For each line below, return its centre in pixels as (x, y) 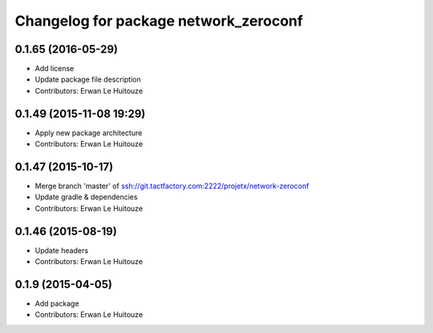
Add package (57, 303)
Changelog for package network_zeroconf (159, 21)
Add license (55, 69)
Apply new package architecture (89, 133)
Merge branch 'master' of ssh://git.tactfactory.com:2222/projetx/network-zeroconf (172, 186)
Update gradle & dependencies (86, 197)
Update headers (61, 250)
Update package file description (88, 79)
